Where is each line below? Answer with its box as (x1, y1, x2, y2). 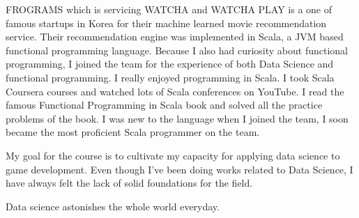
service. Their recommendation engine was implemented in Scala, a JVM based (6, 29, 344, 44)
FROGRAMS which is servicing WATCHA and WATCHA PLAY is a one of (6, 2, 333, 16)
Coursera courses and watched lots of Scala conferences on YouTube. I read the (6, 84, 344, 98)
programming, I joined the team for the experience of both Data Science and (6, 56, 334, 71)
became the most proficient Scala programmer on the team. (6, 125, 260, 139)
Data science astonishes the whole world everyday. (6, 198, 220, 213)
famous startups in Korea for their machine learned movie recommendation (6, 15, 327, 30)
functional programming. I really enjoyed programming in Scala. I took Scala (6, 70, 335, 84)
